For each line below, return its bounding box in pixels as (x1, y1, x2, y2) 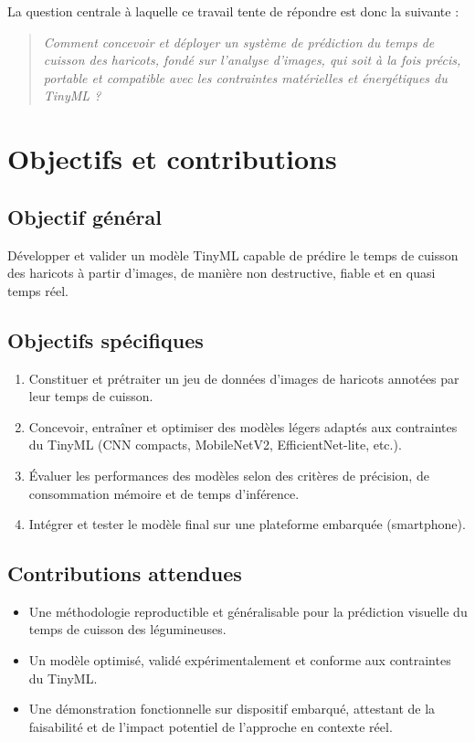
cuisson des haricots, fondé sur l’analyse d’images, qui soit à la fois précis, (43, 50, 461, 69)
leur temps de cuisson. (28, 387, 153, 406)
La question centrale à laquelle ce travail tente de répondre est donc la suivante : (7, 2, 459, 20)
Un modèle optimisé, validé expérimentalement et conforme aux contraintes (28, 651, 451, 670)
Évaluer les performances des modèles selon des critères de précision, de (28, 465, 429, 484)
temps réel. (7, 281, 69, 300)
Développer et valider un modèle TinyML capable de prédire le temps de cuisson (7, 245, 459, 264)
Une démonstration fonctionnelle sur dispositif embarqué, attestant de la (28, 699, 436, 718)
